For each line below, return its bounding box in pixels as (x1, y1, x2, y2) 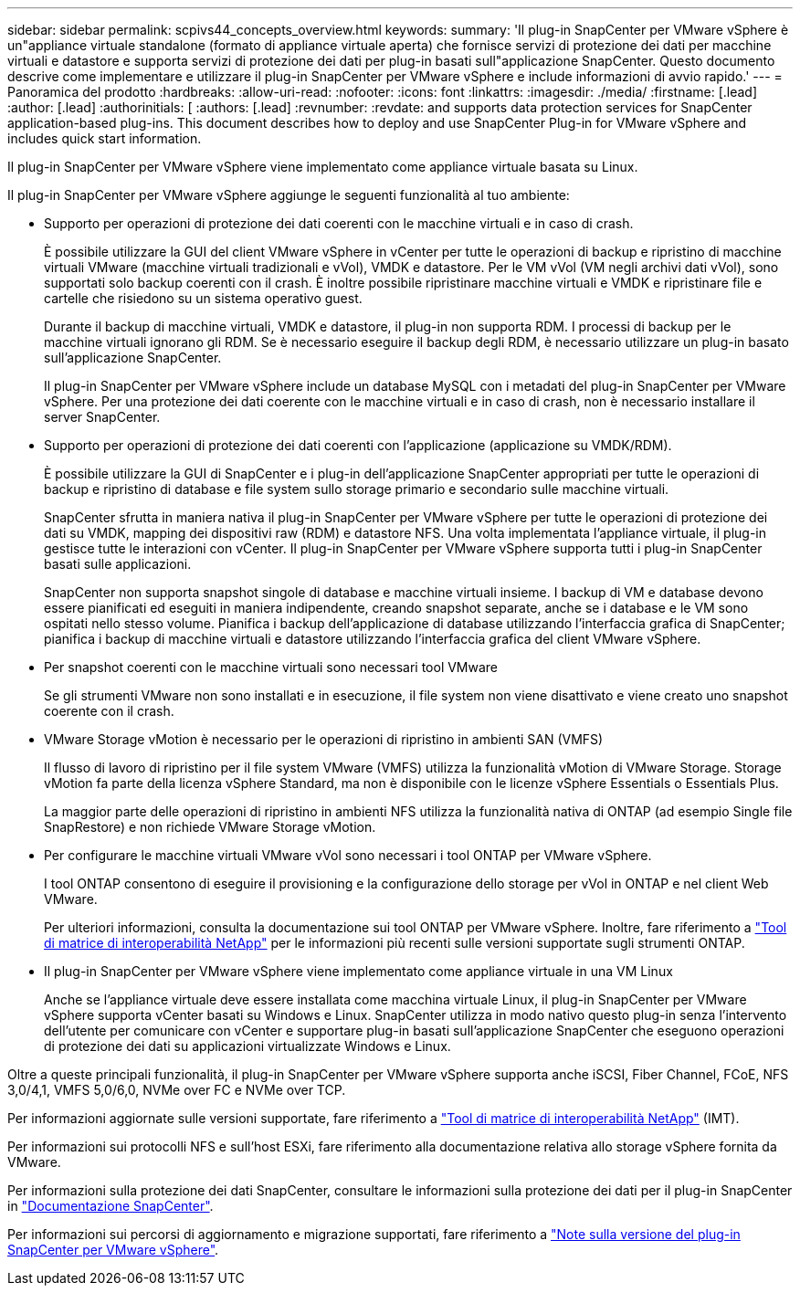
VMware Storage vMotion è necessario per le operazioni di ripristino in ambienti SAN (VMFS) (44, 731, 604, 747)
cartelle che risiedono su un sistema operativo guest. (44, 290, 363, 306)
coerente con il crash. (44, 703, 174, 719)
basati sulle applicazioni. (44, 556, 192, 572)
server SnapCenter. (44, 409, 161, 425)
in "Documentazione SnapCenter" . (7, 1198, 214, 1214)
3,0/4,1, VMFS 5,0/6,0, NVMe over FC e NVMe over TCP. (7, 1082, 346, 1098)
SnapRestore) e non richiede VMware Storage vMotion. (44, 819, 376, 835)
